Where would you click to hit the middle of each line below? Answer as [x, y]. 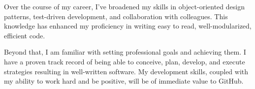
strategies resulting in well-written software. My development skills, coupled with [126, 71]
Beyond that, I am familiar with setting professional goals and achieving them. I [125, 52]
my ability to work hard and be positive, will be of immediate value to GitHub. [124, 81]
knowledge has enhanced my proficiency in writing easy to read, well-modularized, [128, 26]
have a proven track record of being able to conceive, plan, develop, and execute [125, 61]
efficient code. [25, 35]
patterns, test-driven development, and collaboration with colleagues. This [116, 16]
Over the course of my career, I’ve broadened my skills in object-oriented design [124, 6]
